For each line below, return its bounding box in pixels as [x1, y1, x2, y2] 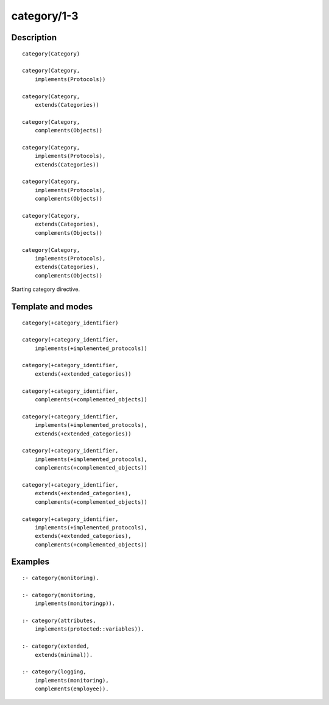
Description [11, 32, 57, 43]
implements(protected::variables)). [34, 626, 144, 632]
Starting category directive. [11, 285, 80, 293]
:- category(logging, [22, 668, 87, 675]
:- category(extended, [22, 643, 90, 650]
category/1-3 [11, 9, 79, 23]
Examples [11, 557, 50, 567]
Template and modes [11, 301, 93, 312]
